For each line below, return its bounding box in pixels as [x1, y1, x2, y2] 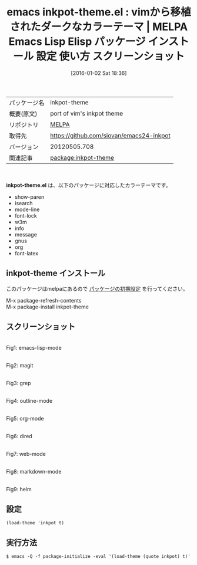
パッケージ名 [9, 98, 45, 107]
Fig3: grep [6, 379, 31, 386]
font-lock [14, 212, 37, 219]
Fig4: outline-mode [6, 397, 53, 404]
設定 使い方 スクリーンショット [36, 50, 185, 63]
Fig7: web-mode [6, 450, 46, 457]
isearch [14, 199, 34, 206]
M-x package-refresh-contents [6, 297, 82, 304]
